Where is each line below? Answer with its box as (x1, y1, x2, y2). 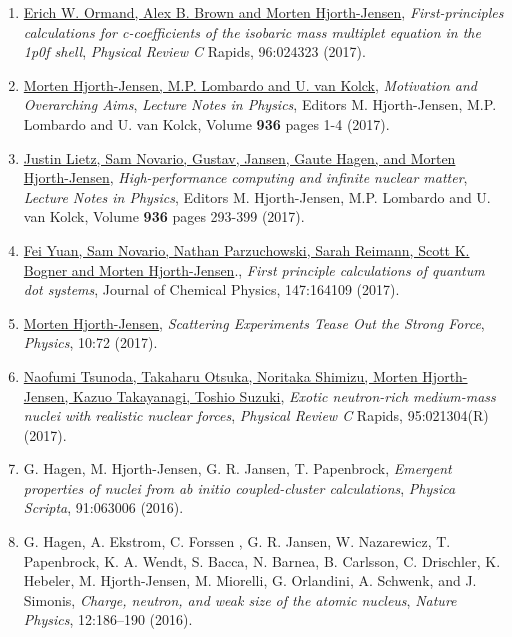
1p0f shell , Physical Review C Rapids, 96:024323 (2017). (23, 41, 366, 62)
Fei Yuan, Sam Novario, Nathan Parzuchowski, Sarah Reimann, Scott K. (23, 239, 470, 260)
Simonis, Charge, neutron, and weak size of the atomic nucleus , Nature (23, 589, 457, 610)
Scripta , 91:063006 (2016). (23, 497, 184, 518)
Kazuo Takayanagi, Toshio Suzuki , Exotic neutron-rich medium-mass (73, 385, 496, 406)
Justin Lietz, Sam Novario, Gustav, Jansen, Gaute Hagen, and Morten (23, 147, 456, 168)
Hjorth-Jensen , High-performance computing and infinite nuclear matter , (23, 167, 468, 188)
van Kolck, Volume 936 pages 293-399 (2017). (23, 206, 305, 227)
